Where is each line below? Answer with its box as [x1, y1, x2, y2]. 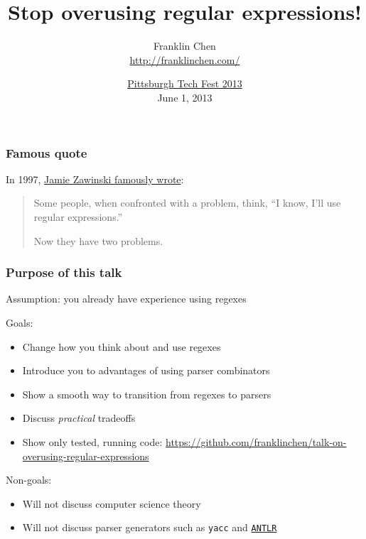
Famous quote [6, 143, 87, 161]
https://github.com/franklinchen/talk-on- [166, 434, 347, 449]
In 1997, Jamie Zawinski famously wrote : [6, 171, 184, 186]
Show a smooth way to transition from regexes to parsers [22, 386, 271, 401]
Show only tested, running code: [22, 434, 163, 449]
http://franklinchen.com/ [129, 52, 240, 67]
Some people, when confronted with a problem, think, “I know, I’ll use [33, 195, 341, 210]
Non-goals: [6, 472, 52, 487]
